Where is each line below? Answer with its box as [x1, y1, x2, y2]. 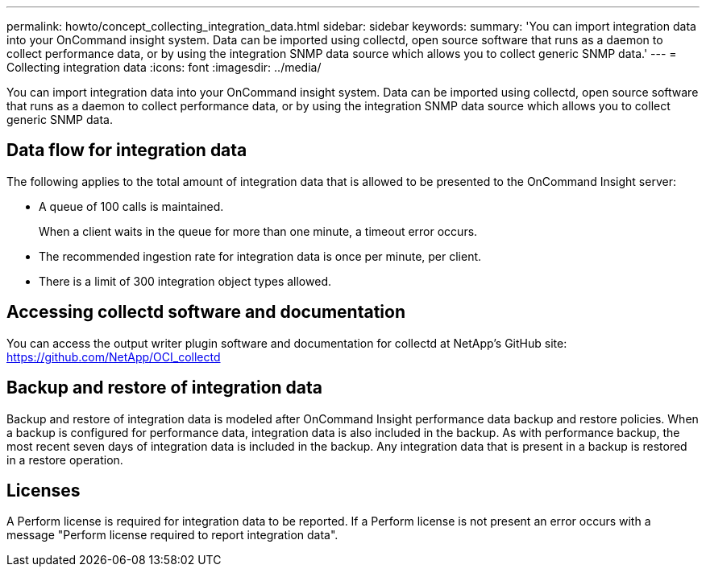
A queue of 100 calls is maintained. [39, 199, 224, 213]
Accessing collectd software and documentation [6, 302, 406, 323]
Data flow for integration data [6, 140, 247, 161]
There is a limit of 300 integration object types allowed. [39, 274, 331, 288]
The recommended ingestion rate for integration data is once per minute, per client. [39, 249, 482, 263]
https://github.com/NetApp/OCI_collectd [6, 349, 221, 364]
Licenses [6, 480, 81, 501]
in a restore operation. [6, 452, 123, 467]
